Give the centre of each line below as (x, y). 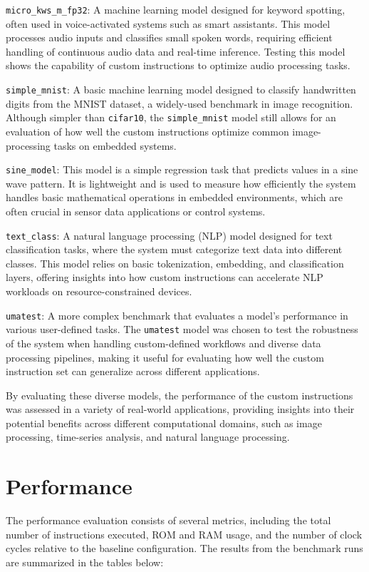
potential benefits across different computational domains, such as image (164, 423)
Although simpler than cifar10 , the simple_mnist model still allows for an (171, 117)
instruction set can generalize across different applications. (133, 371)
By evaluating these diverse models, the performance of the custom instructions (180, 395)
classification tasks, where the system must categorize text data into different (174, 249)
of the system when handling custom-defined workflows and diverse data (163, 343)
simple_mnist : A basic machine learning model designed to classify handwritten (181, 90)
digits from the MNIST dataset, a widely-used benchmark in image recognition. (180, 103)
